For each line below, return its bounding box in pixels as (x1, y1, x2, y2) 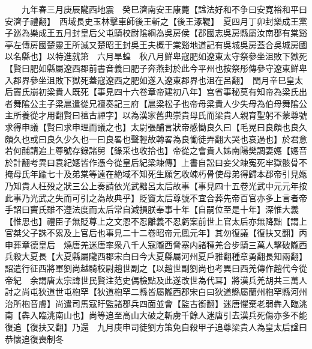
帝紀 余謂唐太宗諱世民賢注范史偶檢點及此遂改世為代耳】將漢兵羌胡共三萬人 (5, 273, 307, 286)
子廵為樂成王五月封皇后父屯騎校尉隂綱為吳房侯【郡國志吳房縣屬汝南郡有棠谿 (5, 26, 307, 39)
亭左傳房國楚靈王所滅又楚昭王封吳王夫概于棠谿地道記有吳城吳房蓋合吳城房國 (5, 38, 307, 50)
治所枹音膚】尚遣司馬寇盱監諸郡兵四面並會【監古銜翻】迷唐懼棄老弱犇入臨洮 (5, 297, 307, 309)
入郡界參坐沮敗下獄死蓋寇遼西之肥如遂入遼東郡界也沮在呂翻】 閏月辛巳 (5, 73, 286, 86)
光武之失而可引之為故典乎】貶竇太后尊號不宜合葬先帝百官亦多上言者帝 (29, 191, 307, 204)
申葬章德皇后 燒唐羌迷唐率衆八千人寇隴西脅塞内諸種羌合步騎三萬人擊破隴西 (5, 238, 307, 250)
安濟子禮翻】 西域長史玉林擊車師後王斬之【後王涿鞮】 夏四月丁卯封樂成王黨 (5, 14, 307, 27)
